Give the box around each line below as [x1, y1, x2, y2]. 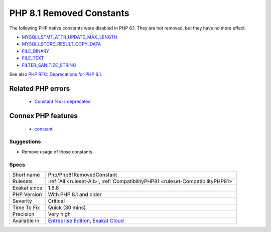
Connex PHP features [9, 111, 78, 120]
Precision [12, 210, 35, 217]
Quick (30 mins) [48, 204, 86, 211]
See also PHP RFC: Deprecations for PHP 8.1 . [9, 71, 102, 77]
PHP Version [12, 190, 42, 197]
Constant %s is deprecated [34, 98, 91, 104]
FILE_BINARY [22, 48, 50, 54]
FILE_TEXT [22, 55, 44, 61]
